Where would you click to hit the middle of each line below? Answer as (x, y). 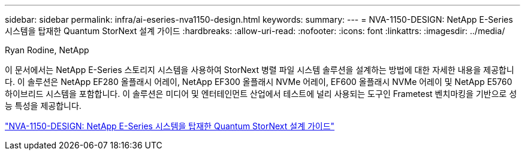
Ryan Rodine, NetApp (47, 50)
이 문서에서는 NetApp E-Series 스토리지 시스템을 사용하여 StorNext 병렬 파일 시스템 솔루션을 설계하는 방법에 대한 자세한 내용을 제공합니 (260, 70)
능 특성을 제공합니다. (43, 106)
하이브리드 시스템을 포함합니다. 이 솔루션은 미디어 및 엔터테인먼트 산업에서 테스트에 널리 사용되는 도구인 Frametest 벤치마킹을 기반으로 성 (261, 94)
